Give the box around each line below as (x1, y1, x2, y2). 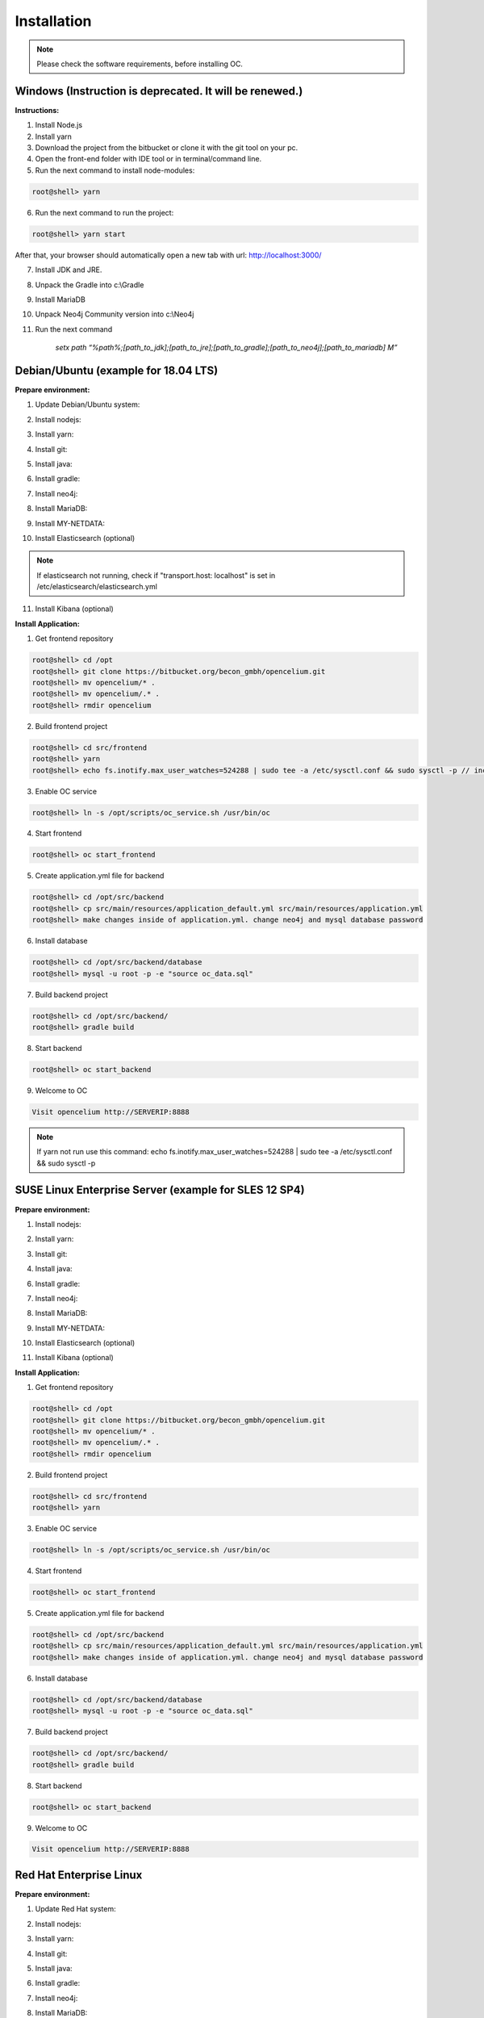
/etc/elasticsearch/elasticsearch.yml (36, 582, 157, 592)
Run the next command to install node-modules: (35, 165, 195, 175)
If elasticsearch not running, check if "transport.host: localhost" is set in (36, 570, 276, 580)
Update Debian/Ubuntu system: (35, 400, 140, 409)
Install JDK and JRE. (35, 265, 102, 274)
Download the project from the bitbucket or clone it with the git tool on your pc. (35, 143, 298, 153)
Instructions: (15, 105, 60, 115)
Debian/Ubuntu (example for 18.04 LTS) (15, 363, 219, 377)
